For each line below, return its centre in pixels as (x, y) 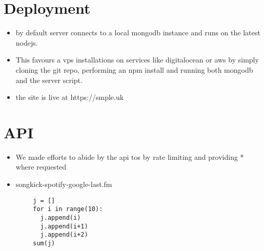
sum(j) (44, 243)
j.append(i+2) (64, 235)
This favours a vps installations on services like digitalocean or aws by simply (137, 60)
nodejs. (27, 42)
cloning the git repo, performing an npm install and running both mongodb (134, 69)
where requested (41, 167)
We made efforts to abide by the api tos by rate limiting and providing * (130, 156)
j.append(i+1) (64, 226)
